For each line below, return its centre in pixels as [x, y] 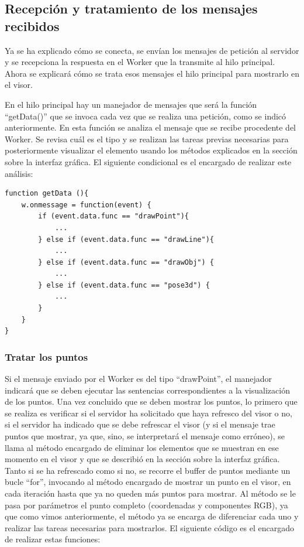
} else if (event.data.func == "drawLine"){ [126, 239]
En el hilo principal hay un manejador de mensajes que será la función [131, 104]
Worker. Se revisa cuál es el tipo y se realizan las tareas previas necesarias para [147, 139]
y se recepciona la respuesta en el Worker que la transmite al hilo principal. [140, 62]
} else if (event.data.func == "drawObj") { [126, 262]
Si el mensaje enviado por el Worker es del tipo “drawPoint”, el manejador [139, 379]
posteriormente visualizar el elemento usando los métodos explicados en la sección [151, 150]
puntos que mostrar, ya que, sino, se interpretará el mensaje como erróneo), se [145, 436]
